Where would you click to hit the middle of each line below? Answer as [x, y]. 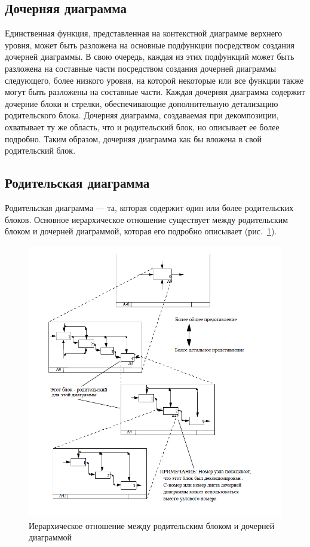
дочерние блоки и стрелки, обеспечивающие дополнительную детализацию [142, 103]
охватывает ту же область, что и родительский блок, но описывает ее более [142, 126]
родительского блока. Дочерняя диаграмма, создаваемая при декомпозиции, [142, 115]
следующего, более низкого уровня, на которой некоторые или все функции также [154, 80]
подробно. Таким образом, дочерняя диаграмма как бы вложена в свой [133, 138]
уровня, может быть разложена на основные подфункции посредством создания [150, 45]
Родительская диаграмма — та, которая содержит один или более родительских [149, 207]
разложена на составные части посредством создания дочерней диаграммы [141, 68]
